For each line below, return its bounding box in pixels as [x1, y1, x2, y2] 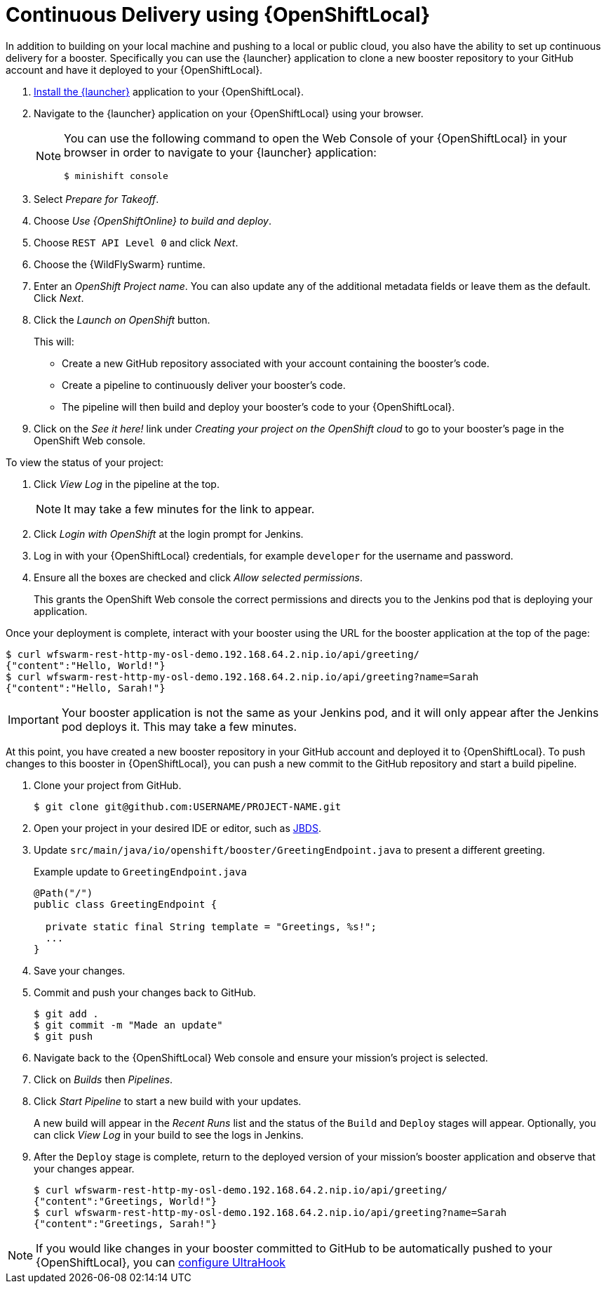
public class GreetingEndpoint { [34, 898, 217, 910]
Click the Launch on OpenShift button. [34, 313, 210, 326]
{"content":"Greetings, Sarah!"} [34, 1217, 217, 1229]
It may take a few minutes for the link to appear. [64, 501, 315, 516]
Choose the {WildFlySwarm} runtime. [34, 258, 206, 270]
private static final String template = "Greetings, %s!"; [45, 920, 377, 932]
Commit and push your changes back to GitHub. [34, 986, 256, 998]
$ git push [34, 1030, 93, 1042]
